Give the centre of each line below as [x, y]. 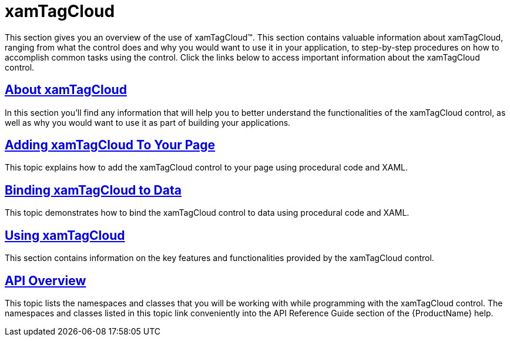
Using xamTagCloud [65, 235]
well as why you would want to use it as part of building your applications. [148, 122]
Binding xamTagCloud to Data [93, 190]
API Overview [46, 280]
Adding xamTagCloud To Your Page [110, 145]
